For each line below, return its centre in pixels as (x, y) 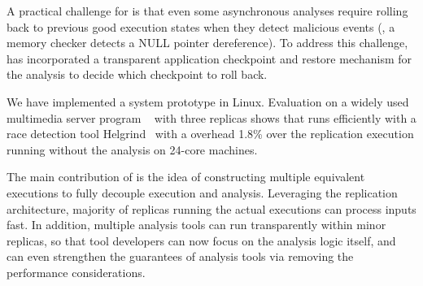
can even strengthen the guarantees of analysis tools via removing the (180, 256)
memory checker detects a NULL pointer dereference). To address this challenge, (207, 43)
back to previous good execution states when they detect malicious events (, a (201, 26)
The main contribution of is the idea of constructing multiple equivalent (186, 177)
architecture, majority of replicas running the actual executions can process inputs (211, 208)
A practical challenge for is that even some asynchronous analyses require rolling (207, 11)
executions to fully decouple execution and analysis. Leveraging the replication (202, 192)
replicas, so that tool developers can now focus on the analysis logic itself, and (201, 240)
